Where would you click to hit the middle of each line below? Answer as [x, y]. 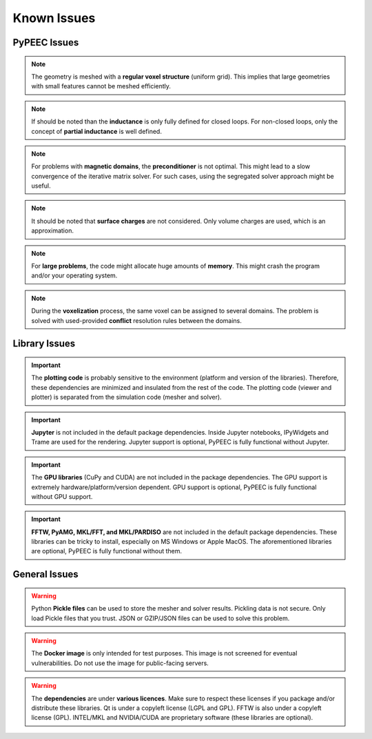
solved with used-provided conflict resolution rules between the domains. [137, 320]
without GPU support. [62, 496]
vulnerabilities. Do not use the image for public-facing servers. [120, 663]
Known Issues [54, 18]
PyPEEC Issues [46, 42]
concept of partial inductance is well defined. [96, 131]
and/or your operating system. [74, 275]
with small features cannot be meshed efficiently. [101, 86]
